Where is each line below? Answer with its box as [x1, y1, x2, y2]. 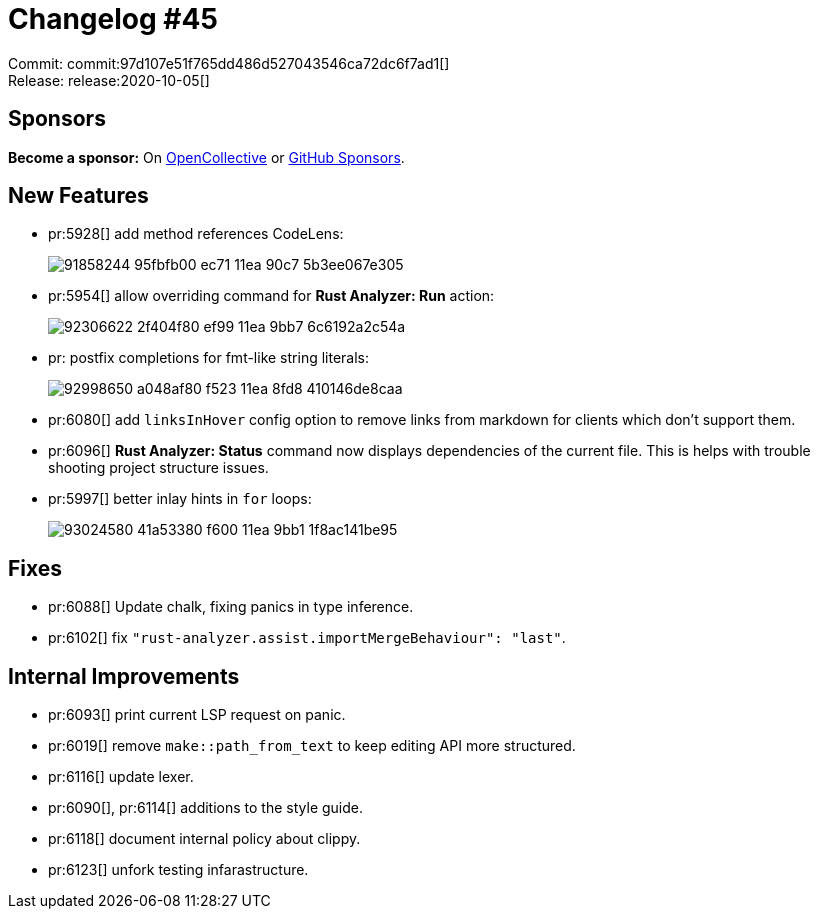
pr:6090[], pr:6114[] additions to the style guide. [48, 799, 364, 817]
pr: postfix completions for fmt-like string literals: [48, 349, 370, 367]
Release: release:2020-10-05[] [8, 71, 210, 89]
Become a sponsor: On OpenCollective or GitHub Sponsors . [8, 148, 405, 166]
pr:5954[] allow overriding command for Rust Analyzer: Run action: [48, 287, 495, 305]
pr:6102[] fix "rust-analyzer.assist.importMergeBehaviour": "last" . [48, 629, 566, 647]
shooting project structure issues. [48, 459, 269, 477]
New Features [8, 183, 149, 209]
